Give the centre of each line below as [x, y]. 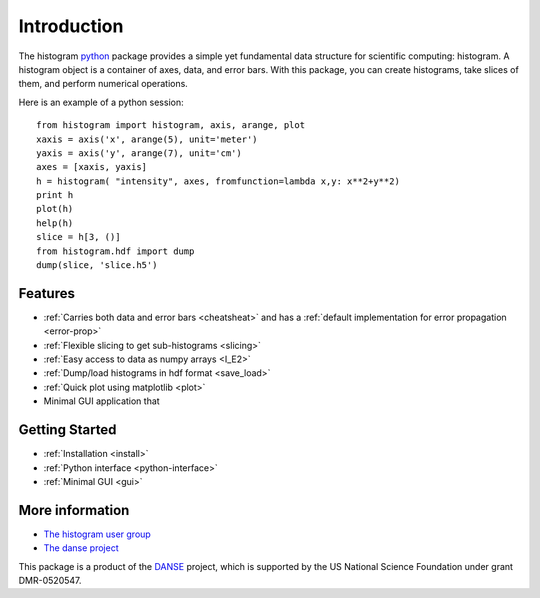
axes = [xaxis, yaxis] [92, 167]
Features [46, 293]
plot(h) [55, 209]
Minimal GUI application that [101, 401]
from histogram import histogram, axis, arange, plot [170, 125]
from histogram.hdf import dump [115, 251]
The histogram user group [97, 534]
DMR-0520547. [50, 581]
